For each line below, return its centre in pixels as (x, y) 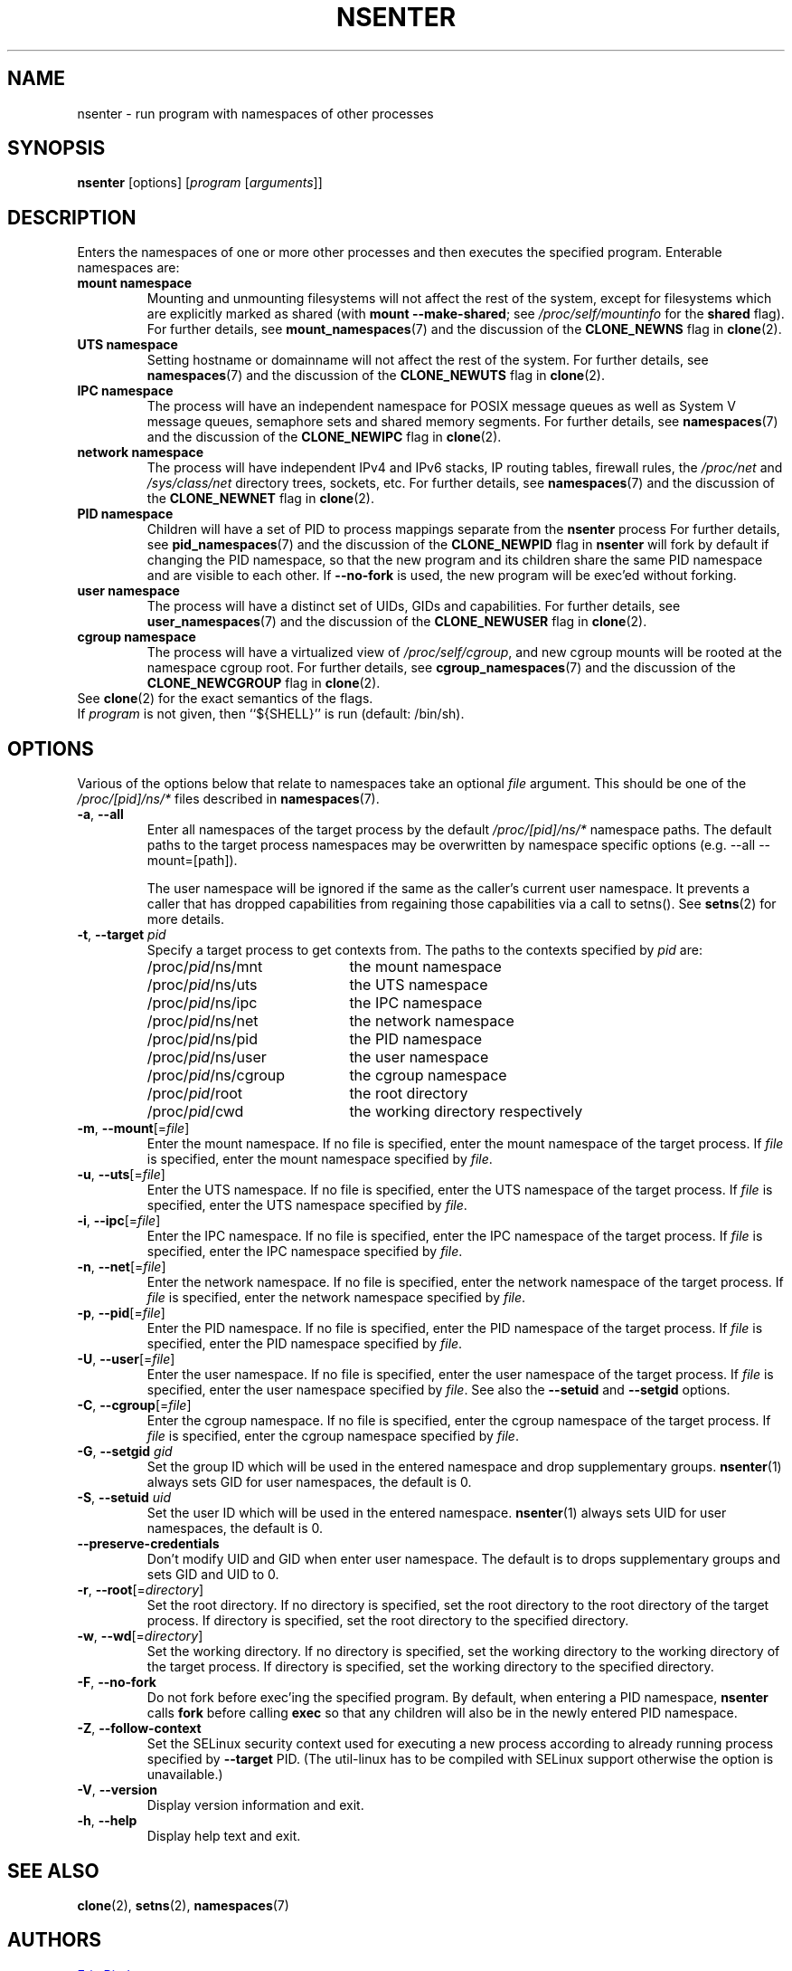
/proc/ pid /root (195, 1094)
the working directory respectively (466, 1112)
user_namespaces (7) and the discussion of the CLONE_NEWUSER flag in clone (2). (397, 622)
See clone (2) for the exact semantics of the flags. (225, 699)
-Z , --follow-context (139, 1728)
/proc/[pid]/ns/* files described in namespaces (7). (228, 799)
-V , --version (117, 1790)
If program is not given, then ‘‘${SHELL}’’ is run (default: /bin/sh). (271, 714)
